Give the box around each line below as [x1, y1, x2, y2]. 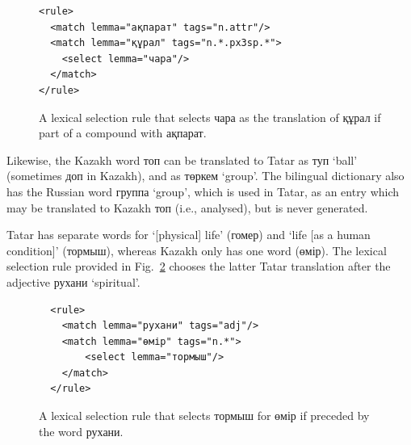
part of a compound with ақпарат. [39, 124, 207, 141]
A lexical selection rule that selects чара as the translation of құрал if [39, 108, 381, 125]
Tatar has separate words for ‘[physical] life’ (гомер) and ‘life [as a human [6, 226, 371, 243]
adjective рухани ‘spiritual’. [6, 273, 140, 290]
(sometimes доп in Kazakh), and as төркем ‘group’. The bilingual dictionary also [6, 167, 405, 184]
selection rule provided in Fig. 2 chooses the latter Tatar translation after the [6, 258, 391, 275]
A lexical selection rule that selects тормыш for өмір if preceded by [39, 407, 370, 424]
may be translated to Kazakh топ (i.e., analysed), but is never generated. [6, 199, 368, 216]
